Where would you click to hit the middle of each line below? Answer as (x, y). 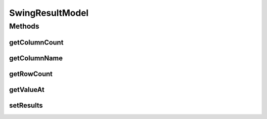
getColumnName (36, 58)
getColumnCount (36, 42)
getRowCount (31, 74)
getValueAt (27, 90)
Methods (24, 26)
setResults (26, 105)
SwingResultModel (49, 13)
